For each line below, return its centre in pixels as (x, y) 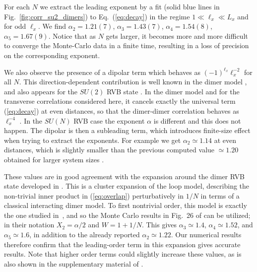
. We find (52, 26)
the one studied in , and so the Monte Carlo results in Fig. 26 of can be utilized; (127, 215)
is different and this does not (197, 120)
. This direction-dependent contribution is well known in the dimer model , (133, 82)
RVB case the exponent (109, 120)
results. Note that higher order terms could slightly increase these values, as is (123, 254)
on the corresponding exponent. (52, 55)
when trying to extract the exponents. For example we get (93, 140)
